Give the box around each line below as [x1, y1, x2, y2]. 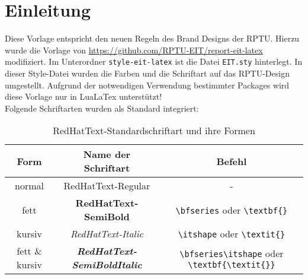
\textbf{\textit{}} [188, 259, 275, 270]
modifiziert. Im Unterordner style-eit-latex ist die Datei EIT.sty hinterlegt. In [5, 55, 303, 68]
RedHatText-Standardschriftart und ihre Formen [53, 123, 255, 138]
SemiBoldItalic [72, 258, 142, 272]
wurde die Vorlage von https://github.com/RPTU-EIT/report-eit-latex [5, 43, 263, 56]
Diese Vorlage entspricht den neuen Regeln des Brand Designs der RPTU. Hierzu [5, 32, 300, 45]
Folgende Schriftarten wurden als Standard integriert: [5, 102, 199, 114]
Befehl [216, 154, 247, 168]
